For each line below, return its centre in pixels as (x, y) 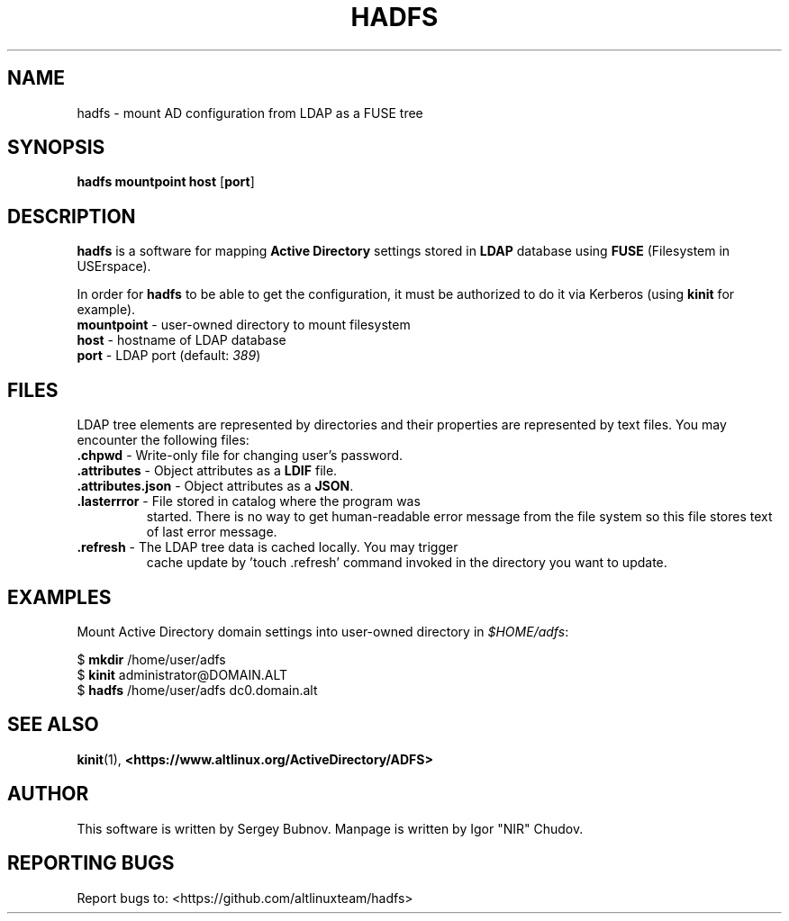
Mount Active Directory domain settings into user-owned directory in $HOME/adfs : (323, 631)
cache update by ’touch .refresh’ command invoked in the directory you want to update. (407, 563)
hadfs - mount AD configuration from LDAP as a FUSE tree (250, 113)
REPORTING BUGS (91, 863)
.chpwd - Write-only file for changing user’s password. (240, 456)
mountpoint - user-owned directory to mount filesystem (244, 325)
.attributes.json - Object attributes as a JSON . (215, 486)
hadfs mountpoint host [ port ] (166, 182)
